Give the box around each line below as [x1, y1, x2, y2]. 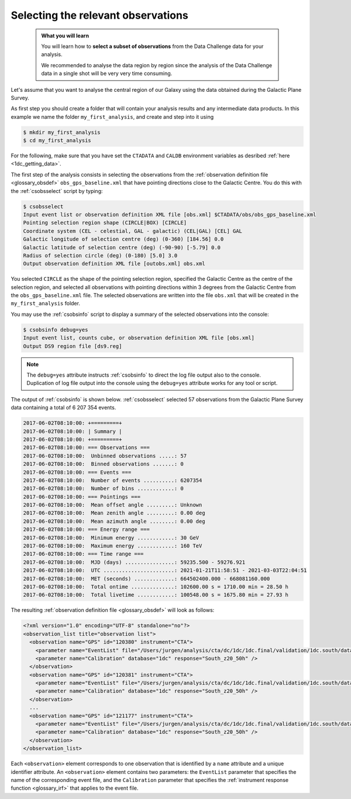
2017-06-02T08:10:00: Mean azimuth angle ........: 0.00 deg [23, 518, 205, 525]
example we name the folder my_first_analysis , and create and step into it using [11, 113, 214, 120]
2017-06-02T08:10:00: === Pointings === [23, 493, 140, 500]
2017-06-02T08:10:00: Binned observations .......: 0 [23, 461, 184, 467]
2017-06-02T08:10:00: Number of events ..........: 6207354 [23, 477, 202, 484]
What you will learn [41, 32, 90, 39]
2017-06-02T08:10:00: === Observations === [23, 445, 150, 451]
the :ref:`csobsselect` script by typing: [11, 187, 103, 194]
